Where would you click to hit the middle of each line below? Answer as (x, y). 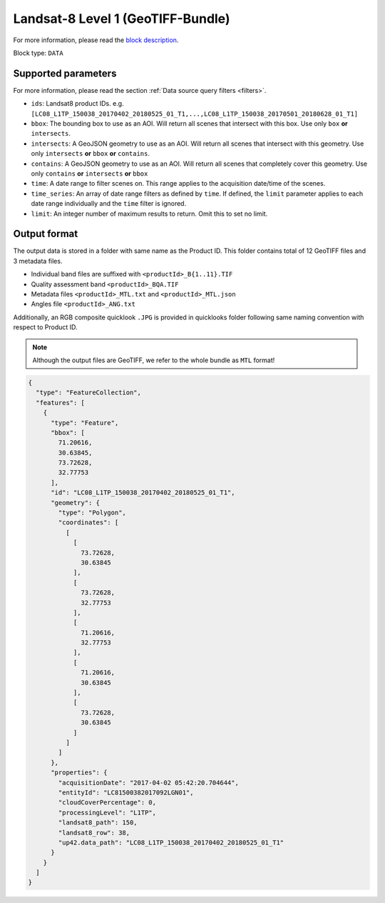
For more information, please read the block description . (96, 40)
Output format (46, 234)
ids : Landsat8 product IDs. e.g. (77, 104)
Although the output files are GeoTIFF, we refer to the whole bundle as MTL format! (154, 360)
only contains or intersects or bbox (89, 173)
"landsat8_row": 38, (94, 833)
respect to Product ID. (45, 327)
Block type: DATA (38, 53)
